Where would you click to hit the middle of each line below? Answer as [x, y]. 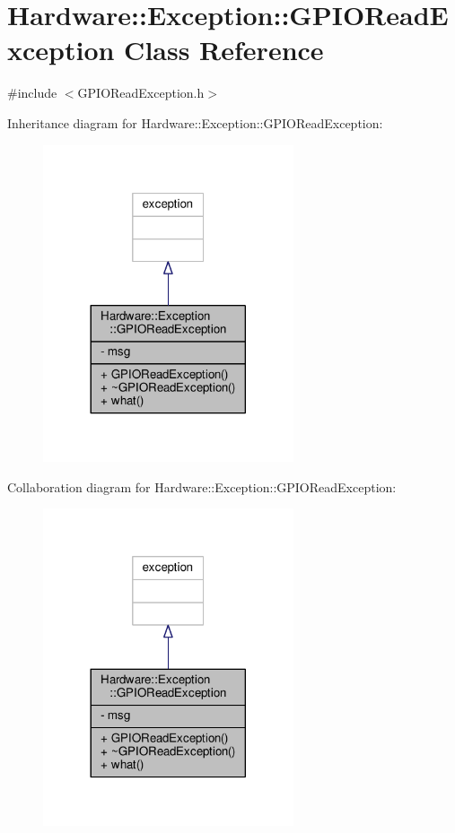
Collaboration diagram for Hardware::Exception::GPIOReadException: [202, 486]
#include [32, 93]
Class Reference [224, 50]
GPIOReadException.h [141, 93]
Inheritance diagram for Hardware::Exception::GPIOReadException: [195, 122]
